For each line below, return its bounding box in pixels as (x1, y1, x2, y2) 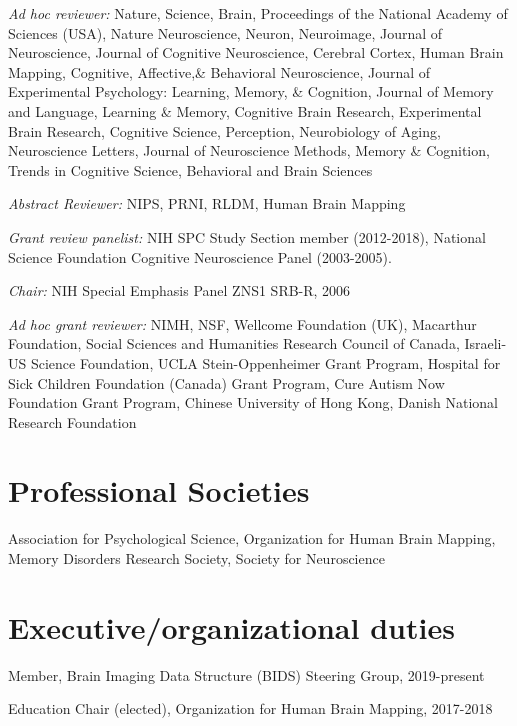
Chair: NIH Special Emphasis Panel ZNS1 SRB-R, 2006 (8, 280, 351, 301)
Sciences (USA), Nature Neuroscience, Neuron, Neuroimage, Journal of (8, 22, 443, 43)
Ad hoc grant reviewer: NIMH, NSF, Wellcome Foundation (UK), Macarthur (8, 313, 477, 334)
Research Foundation (8, 411, 137, 432)
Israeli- (464, 333, 507, 354)
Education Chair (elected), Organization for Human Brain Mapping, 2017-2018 (8, 698, 493, 719)
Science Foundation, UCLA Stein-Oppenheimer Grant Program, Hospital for (30, 352, 501, 373)
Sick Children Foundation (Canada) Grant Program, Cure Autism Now (8, 372, 445, 393)
